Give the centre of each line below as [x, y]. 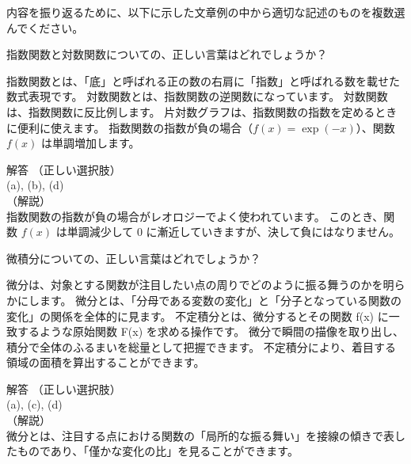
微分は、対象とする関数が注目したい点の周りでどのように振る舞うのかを [195, 285]
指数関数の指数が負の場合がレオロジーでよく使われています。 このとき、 [195, 216]
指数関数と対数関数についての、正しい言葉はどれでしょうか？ [167, 54]
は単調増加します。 [91, 143]
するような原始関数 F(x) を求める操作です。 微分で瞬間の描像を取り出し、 [211, 331]
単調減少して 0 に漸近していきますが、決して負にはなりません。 [234, 232]
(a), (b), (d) [35, 185]
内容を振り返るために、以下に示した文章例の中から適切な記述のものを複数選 [206, 12]
